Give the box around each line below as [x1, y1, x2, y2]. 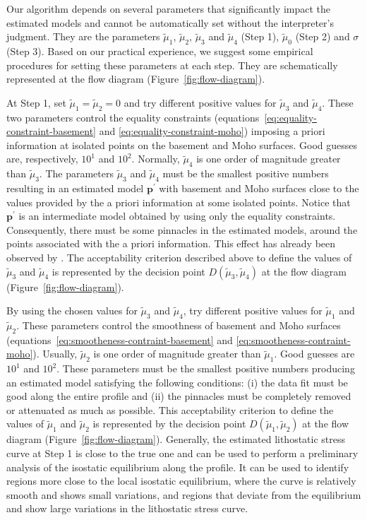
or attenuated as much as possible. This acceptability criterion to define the [6, 402, 334, 417]
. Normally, [131, 151, 180, 166]
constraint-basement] [6, 124, 96, 138]
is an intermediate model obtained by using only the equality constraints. [18, 208, 336, 223]
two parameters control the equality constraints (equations [6, 110, 260, 124]
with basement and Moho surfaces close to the [159, 180, 359, 195]
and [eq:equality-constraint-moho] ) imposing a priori [99, 124, 325, 138]
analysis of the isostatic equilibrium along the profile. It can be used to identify [6, 459, 349, 474]
